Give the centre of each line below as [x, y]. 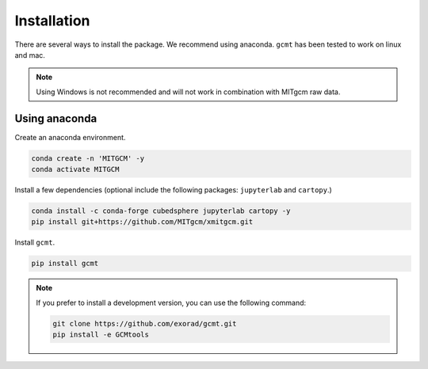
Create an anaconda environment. [70, 137]
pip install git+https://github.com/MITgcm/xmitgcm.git [142, 222]
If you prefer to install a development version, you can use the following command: [171, 302]
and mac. [30, 55]
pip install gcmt [65, 264]
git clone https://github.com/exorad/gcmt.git [145, 323]
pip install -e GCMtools [101, 335]
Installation [52, 21]
